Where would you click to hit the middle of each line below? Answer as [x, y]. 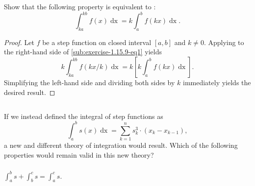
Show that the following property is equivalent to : [80, 6]
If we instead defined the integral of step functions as [84, 116]
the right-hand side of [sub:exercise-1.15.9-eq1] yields [83, 52]
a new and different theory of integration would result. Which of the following [121, 145]
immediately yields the [217, 82]
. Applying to [224, 42]
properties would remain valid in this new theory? [79, 154]
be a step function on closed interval [97, 42]
